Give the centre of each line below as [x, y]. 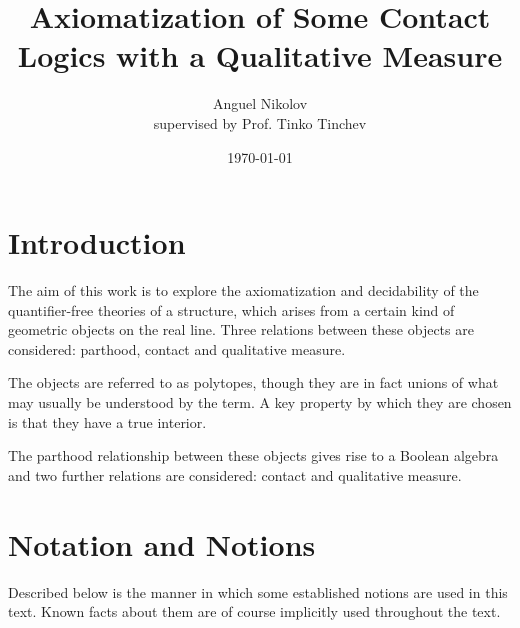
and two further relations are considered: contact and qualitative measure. [235, 474]
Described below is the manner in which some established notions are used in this [258, 591]
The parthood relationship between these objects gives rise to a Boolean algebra [253, 455]
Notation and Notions [162, 543]
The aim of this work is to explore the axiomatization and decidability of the [243, 290]
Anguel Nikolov [260, 103]
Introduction [97, 242]
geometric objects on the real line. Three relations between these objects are [241, 329]
